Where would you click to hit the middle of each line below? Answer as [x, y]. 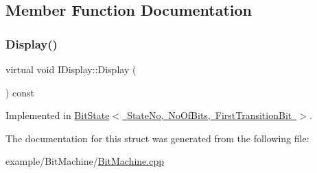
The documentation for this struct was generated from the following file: [157, 138]
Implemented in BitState [58, 115]
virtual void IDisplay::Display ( [71, 69]
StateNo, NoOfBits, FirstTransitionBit [210, 115]
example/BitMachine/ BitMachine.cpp [85, 161]
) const [20, 92]
